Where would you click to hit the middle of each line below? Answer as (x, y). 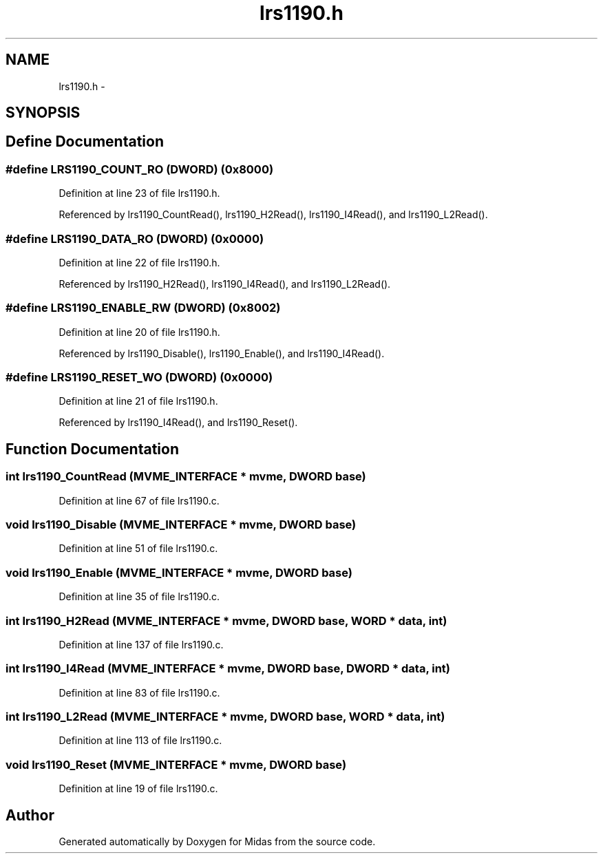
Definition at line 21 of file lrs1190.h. (138, 401)
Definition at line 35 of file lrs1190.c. (139, 597)
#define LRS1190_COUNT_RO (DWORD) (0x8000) (140, 169)
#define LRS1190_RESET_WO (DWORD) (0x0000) (139, 378)
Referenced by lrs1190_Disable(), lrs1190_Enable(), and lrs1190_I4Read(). (222, 353)
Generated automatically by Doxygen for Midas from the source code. (217, 842)
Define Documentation (85, 142)
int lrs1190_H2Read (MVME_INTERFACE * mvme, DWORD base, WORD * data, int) (226, 621)
